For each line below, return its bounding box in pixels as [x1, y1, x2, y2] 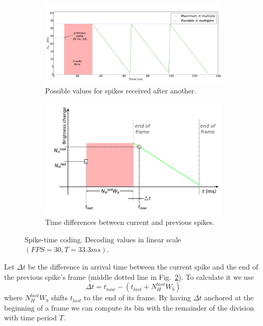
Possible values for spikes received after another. [45, 85, 196, 96]
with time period [4, 312, 57, 323]
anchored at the [204, 292, 254, 303]
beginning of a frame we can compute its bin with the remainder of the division [4, 302, 254, 313]
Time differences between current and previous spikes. [45, 217, 215, 227]
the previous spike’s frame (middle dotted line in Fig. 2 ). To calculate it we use [4, 271, 254, 282]
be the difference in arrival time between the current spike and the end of [28, 261, 258, 272]
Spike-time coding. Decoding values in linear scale [25, 234, 181, 244]
